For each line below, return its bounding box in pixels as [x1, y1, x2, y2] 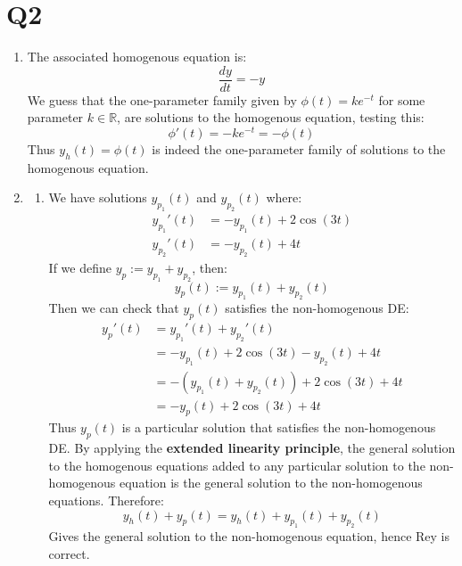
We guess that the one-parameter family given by [27, 90, 297, 109]
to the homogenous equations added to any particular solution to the [48, 455, 425, 474]
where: [266, 188, 302, 207]
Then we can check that [48, 299, 179, 317]
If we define [48, 258, 111, 276]
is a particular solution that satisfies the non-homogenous [121, 418, 436, 437]
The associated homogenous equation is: [27, 47, 247, 66]
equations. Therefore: [48, 491, 164, 510]
